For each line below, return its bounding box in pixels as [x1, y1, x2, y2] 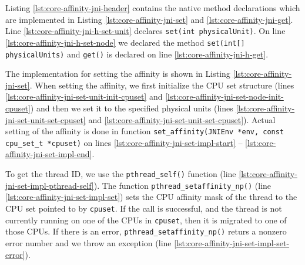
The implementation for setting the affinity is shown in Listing [5, 67, 230, 80]
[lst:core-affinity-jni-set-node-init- [165, 90, 284, 103]
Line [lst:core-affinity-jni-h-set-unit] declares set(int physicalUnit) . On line [5, 25, 286, 37]
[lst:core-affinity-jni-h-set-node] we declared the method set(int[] [5, 36, 245, 48]
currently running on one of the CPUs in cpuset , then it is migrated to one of [5, 213, 287, 226]
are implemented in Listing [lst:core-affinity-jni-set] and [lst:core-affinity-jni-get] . [5, 13, 293, 25]
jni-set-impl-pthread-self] [5, 179, 94, 191]
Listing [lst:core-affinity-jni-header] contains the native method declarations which [5, 2, 300, 13]
